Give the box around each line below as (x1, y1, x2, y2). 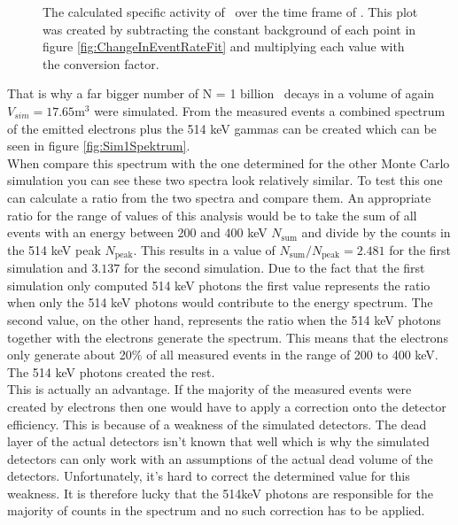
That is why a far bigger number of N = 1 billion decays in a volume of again (7, 84, 435, 103)
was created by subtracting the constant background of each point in (43, 19, 416, 38)
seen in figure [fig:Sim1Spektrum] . (7, 136, 190, 155)
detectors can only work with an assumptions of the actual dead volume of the (7, 449, 433, 467)
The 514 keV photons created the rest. (7, 362, 215, 381)
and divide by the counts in (301, 223, 451, 242)
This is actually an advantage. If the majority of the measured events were (7, 380, 412, 398)
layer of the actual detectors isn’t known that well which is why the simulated (7, 432, 430, 451)
